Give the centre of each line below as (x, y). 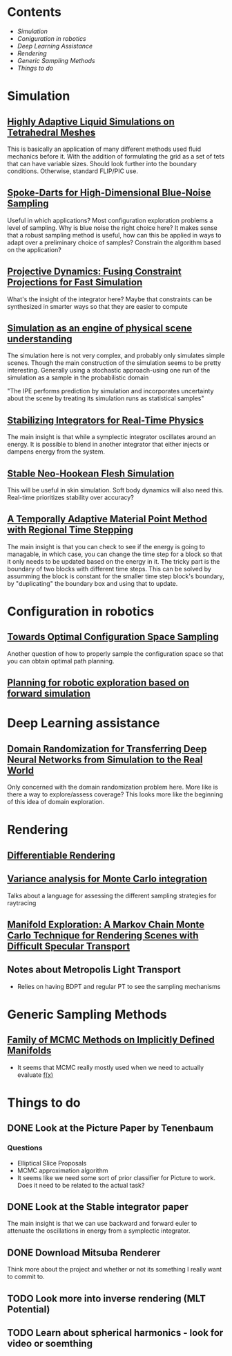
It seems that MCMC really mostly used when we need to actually (110, 1067)
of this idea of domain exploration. (56, 802)
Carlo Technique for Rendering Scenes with (103, 935)
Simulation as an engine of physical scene (100, 328)
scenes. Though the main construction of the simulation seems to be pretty (114, 363)
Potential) (29, 1309)
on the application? (35, 249)
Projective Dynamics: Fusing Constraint (94, 272)
